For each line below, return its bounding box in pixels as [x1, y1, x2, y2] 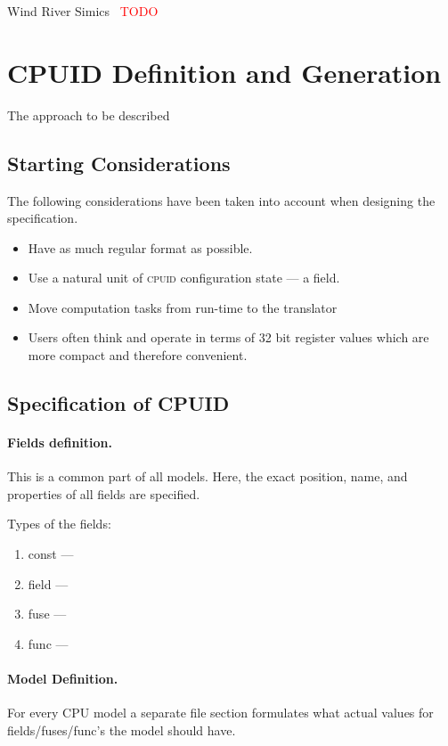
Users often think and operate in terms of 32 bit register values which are [28, 328, 429, 347]
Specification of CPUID [7, 389, 230, 417]
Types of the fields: [7, 514, 111, 533]
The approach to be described [7, 105, 170, 124]
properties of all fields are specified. [7, 484, 200, 503]
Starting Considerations [7, 149, 231, 176]
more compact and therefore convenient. [28, 346, 248, 365]
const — [28, 545, 74, 563]
